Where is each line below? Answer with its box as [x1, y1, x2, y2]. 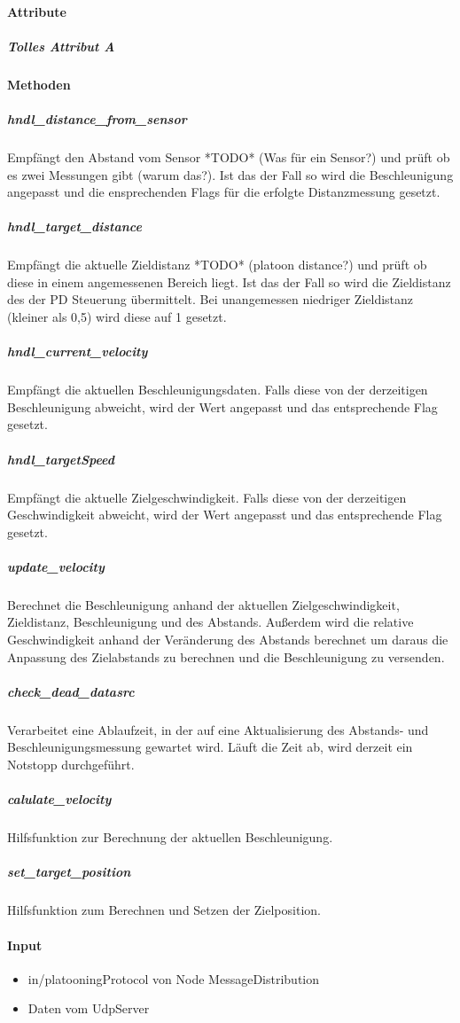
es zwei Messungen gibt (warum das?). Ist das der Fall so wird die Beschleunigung [7, 165, 454, 184]
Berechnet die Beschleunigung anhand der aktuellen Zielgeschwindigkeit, [7, 595, 400, 613]
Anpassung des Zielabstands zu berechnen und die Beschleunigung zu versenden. [7, 647, 445, 666]
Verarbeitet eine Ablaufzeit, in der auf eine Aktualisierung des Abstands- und [7, 720, 429, 738]
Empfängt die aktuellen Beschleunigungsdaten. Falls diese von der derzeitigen [7, 380, 428, 399]
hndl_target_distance [7, 217, 142, 236]
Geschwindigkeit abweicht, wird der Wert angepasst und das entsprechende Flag [7, 505, 442, 524]
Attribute [7, 2, 66, 20]
